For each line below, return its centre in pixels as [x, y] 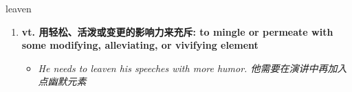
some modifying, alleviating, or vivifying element [140, 45]
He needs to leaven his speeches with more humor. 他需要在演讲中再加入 [192, 68]
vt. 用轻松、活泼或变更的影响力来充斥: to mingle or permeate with [177, 31]
